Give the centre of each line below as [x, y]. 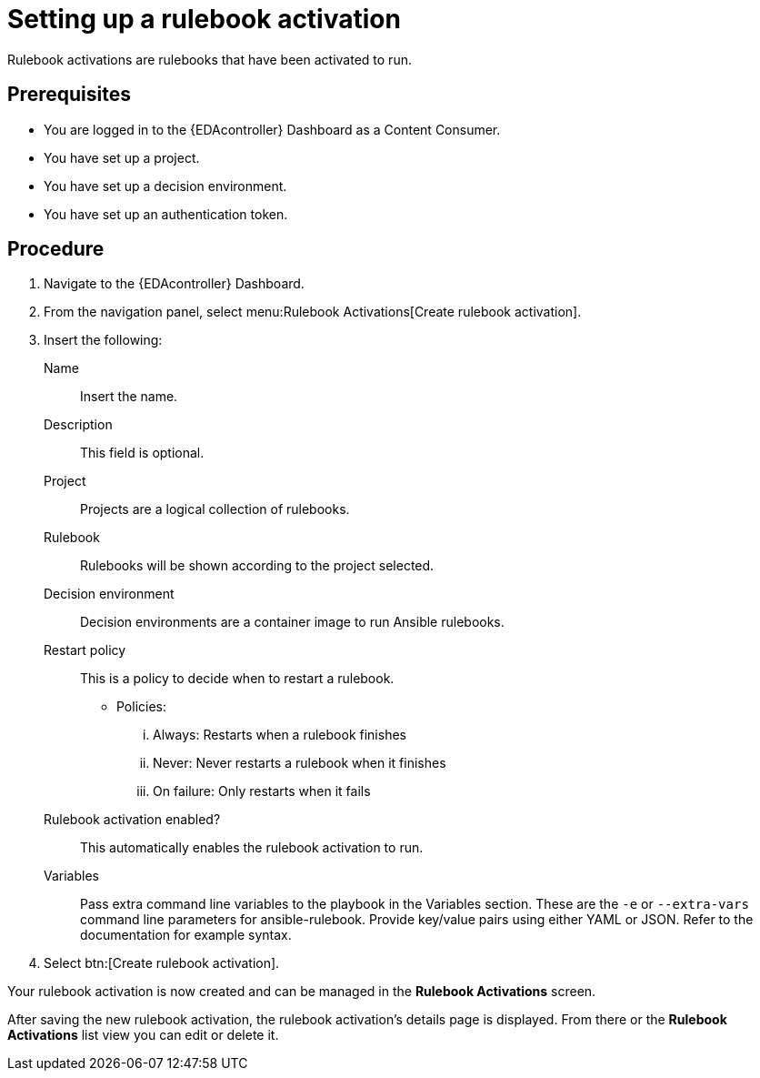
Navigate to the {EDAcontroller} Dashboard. [174, 284]
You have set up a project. [122, 157]
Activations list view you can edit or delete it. [143, 1035]
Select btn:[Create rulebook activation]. [162, 963]
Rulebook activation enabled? [132, 820]
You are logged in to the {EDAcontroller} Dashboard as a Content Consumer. [272, 129]
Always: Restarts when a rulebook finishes [280, 735]
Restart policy [85, 650]
